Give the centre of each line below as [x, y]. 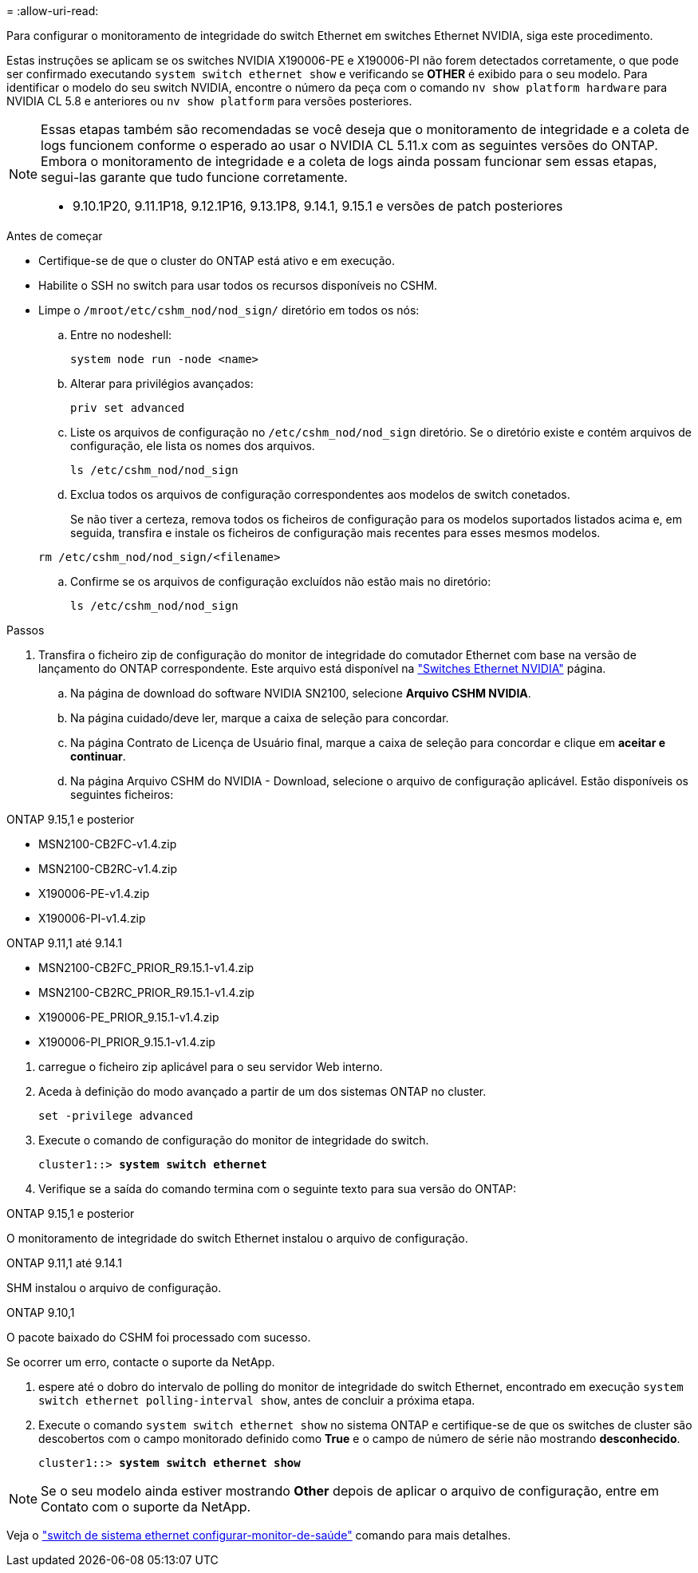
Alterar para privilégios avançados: [162, 383]
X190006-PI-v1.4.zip [92, 918]
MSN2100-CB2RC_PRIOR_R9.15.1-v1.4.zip [146, 992]
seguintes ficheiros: [122, 794]
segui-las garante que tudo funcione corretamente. [194, 177]
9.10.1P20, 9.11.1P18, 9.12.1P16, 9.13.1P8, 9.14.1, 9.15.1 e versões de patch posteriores [318, 206]
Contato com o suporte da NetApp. [146, 1507]
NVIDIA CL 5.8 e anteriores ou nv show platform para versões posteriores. [209, 101]
